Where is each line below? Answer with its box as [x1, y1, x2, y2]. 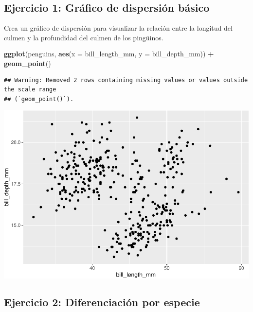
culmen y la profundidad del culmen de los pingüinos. [4, 32, 163, 42]
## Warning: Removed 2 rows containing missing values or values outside [4, 76, 248, 84]
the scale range [4, 86, 56, 93]
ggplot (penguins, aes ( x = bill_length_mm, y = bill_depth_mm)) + [4, 49, 214, 59]
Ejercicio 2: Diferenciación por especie [4, 295, 200, 310]
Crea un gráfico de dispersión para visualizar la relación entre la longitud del [4, 23, 233, 33]
